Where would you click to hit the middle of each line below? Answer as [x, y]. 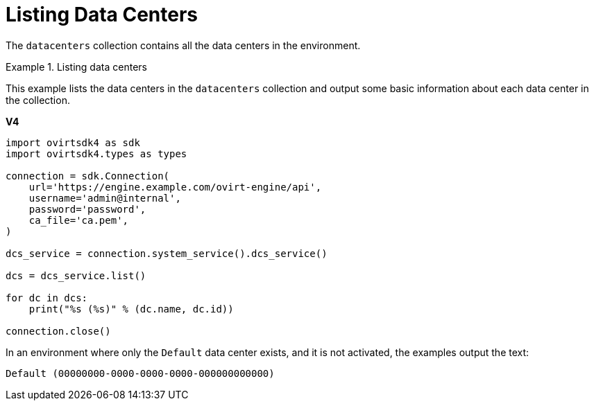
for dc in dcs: [47, 298]
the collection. [38, 100]
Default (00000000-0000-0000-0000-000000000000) [140, 373]
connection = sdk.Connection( [88, 176]
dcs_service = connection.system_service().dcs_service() [167, 253]
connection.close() [58, 331]
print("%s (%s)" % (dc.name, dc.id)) [131, 309]
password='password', [87, 209]
